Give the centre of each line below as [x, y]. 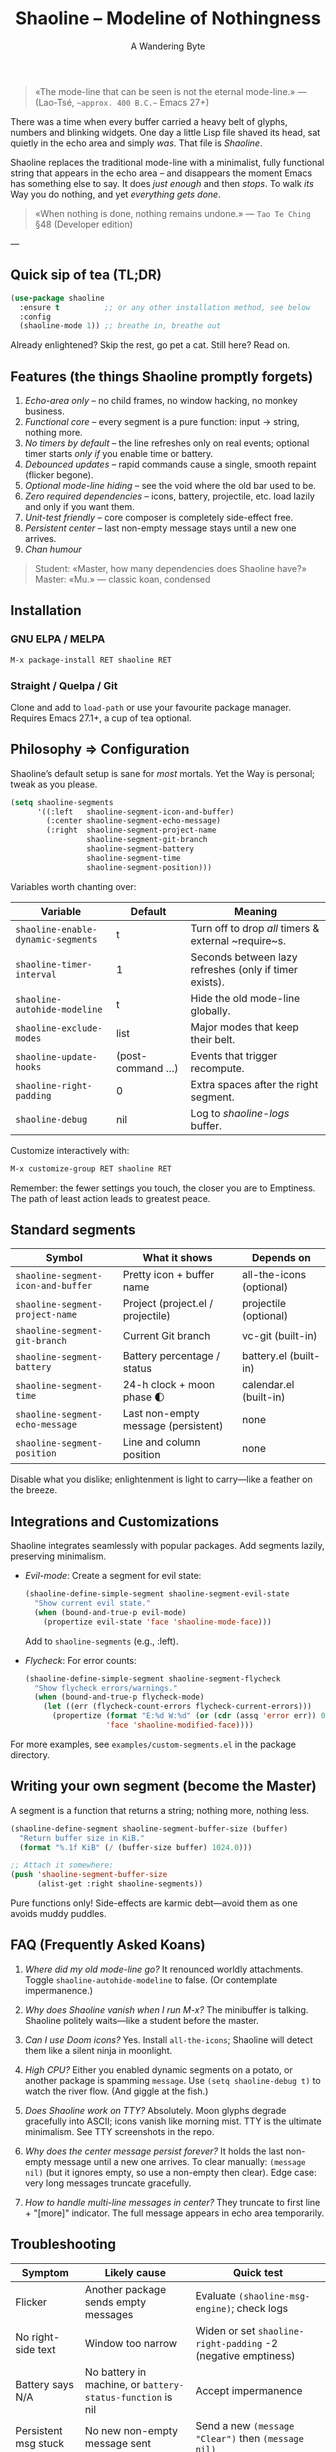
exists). [207, 982]
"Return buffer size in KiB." [82, 1838]
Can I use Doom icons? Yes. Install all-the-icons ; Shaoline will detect [168, 2039]
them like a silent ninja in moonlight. [98, 2050]
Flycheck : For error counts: [80, 1660]
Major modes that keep [245, 1027]
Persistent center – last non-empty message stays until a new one [160, 528]
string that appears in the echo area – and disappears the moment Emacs [161, 173]
